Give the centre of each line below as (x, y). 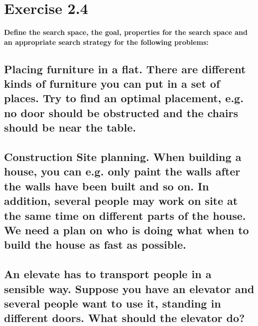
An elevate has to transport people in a (108, 274)
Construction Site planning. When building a (123, 157)
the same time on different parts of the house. (125, 215)
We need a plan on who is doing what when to (127, 230)
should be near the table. (70, 127)
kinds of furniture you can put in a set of (112, 83)
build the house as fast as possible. (95, 244)
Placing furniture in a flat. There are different (125, 69)
